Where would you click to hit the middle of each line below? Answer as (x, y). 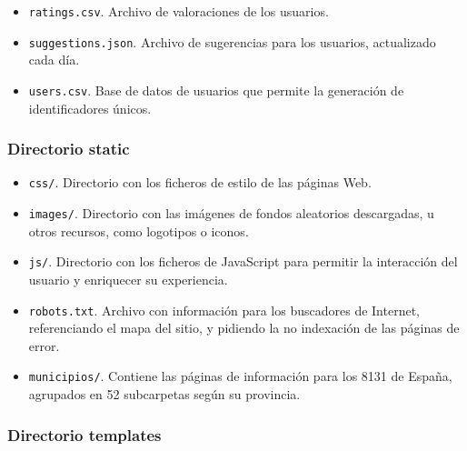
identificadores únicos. (90, 108)
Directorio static (69, 149)
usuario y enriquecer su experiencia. (128, 279)
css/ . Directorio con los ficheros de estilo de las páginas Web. (200, 182)
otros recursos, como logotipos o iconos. (139, 231)
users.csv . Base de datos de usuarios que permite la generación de (216, 90)
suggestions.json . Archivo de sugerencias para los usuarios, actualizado (232, 41)
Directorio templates (84, 434)
